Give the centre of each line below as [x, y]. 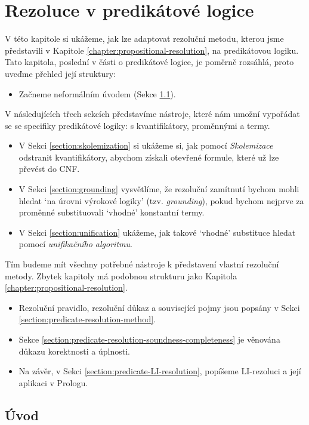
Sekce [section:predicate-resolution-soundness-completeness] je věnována [149, 339]
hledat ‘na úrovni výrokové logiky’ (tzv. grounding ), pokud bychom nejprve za [161, 200]
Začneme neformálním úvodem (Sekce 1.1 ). [97, 93]
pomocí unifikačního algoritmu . [75, 244]
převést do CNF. [49, 169]
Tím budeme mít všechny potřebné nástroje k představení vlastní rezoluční [142, 264]
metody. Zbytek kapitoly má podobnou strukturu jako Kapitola [121, 275]
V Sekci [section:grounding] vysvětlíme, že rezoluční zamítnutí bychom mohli [159, 189]
